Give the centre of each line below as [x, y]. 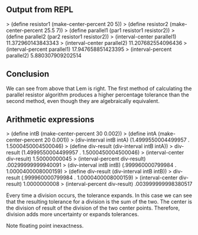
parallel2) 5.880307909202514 [44, 55]
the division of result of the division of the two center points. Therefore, [93, 208]
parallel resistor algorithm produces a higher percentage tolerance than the [98, 95]
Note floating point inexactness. [45, 226]
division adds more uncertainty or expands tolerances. [72, 214]
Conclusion [28, 74]
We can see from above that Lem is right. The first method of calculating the [99, 88]
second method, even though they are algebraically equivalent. [83, 101]
